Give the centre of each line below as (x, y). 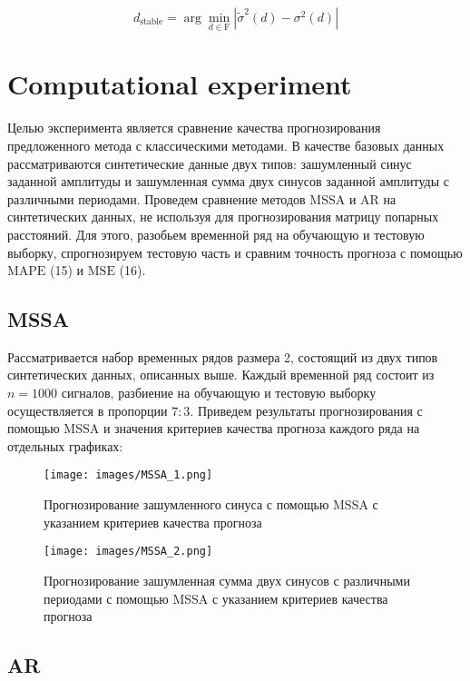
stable (152, 22)
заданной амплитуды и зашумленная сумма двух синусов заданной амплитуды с (229, 181)
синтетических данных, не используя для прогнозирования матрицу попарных (223, 217)
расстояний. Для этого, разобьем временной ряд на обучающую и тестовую (216, 234)
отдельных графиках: (65, 445)
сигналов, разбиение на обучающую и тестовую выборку (219, 393)
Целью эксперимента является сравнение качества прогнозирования (194, 128)
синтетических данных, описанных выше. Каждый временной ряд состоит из (221, 375)
